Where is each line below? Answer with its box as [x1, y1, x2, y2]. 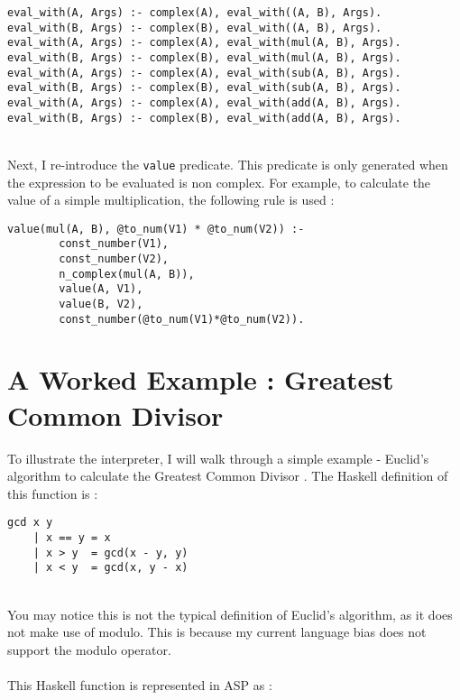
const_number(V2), [59, 253, 169, 265]
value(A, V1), [59, 282, 143, 296]
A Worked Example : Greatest [7, 361, 394, 398]
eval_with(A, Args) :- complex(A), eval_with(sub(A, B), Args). [7, 66, 401, 79]
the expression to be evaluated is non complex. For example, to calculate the [7, 172, 431, 191]
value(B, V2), [59, 297, 143, 310]
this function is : [7, 484, 98, 502]
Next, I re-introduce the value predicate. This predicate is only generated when [7, 154, 448, 173]
